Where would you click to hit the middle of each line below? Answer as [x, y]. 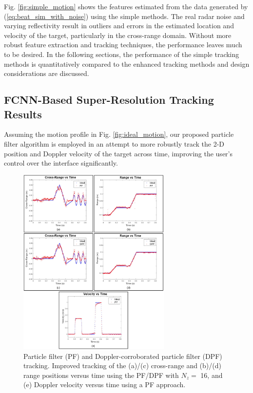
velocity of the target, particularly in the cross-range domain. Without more [118, 35]
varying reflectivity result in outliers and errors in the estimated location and [119, 26]
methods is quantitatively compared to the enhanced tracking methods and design [127, 64]
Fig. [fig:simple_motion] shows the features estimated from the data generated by [126, 6]
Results [23, 114]
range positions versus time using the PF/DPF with [101, 375]
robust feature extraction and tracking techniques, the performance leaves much [123, 45]
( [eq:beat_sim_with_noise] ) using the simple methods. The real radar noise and [124, 16]
